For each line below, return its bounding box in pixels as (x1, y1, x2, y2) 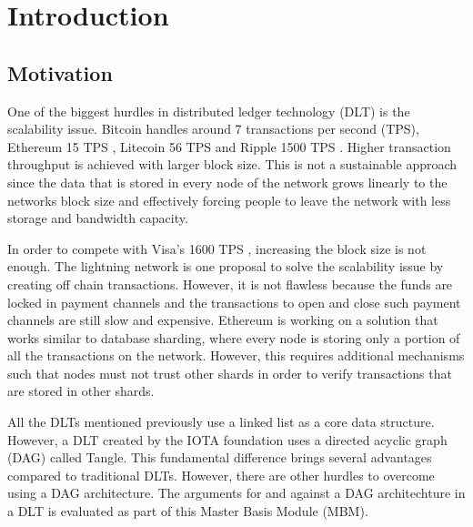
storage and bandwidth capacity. (7, 208, 188, 228)
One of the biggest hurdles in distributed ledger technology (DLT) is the (7, 101, 410, 120)
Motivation (7, 58, 113, 86)
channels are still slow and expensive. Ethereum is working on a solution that (7, 310, 438, 329)
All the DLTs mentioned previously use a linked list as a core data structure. (7, 412, 435, 431)
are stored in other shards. (7, 381, 155, 400)
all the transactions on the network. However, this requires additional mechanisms (7, 346, 465, 365)
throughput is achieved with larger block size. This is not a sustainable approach (7, 155, 458, 174)
